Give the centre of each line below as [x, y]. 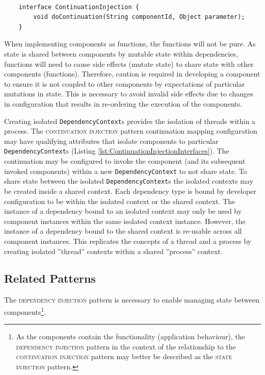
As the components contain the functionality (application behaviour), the [130, 336]
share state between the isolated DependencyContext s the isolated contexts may [129, 181]
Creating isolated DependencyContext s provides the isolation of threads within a [130, 121]
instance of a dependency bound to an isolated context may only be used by [123, 211]
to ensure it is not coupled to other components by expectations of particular [125, 83]
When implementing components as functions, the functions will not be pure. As [130, 44]
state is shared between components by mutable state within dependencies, [121, 53]
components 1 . [25, 311]
